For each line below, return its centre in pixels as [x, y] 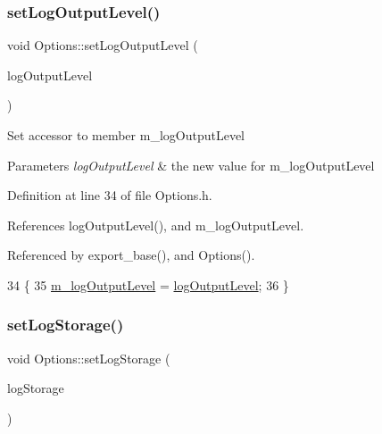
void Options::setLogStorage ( [89, 358]
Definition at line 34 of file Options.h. [110, 195]
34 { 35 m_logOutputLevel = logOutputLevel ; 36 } [148, 284]
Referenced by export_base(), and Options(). [131, 255]
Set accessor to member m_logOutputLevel [126, 135]
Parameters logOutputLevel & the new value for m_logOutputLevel [191, 165]
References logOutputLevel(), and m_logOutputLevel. [156, 225]
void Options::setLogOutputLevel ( [103, 45]
